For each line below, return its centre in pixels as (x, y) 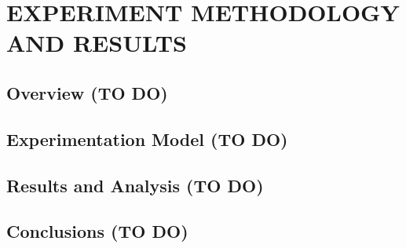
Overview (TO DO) (87, 92)
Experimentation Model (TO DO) (147, 139)
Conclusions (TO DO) (97, 231)
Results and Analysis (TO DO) (135, 185)
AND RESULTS (97, 43)
